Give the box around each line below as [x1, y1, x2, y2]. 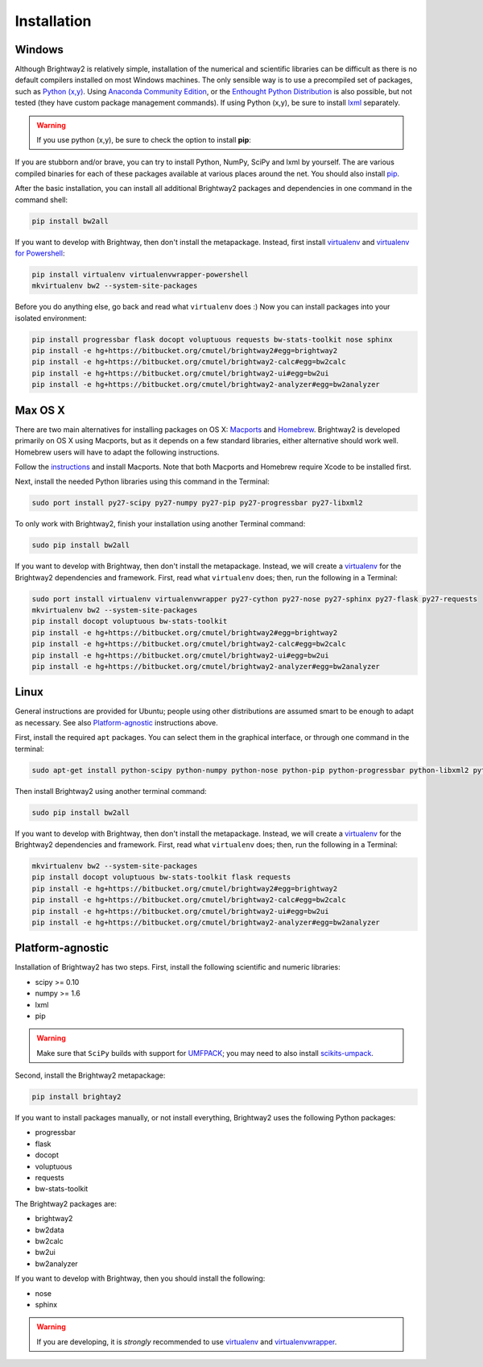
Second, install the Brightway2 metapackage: [14, 1070, 166, 1080]
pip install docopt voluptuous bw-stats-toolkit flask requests [31, 873, 291, 882]
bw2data [35, 1225, 64, 1235]
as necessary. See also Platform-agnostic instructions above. [14, 717, 219, 727]
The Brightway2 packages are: [14, 1199, 117, 1208]
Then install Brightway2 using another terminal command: [14, 786, 207, 796]
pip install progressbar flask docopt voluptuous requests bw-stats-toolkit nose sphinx [31, 334, 394, 344]
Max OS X [14, 403, 66, 417]
